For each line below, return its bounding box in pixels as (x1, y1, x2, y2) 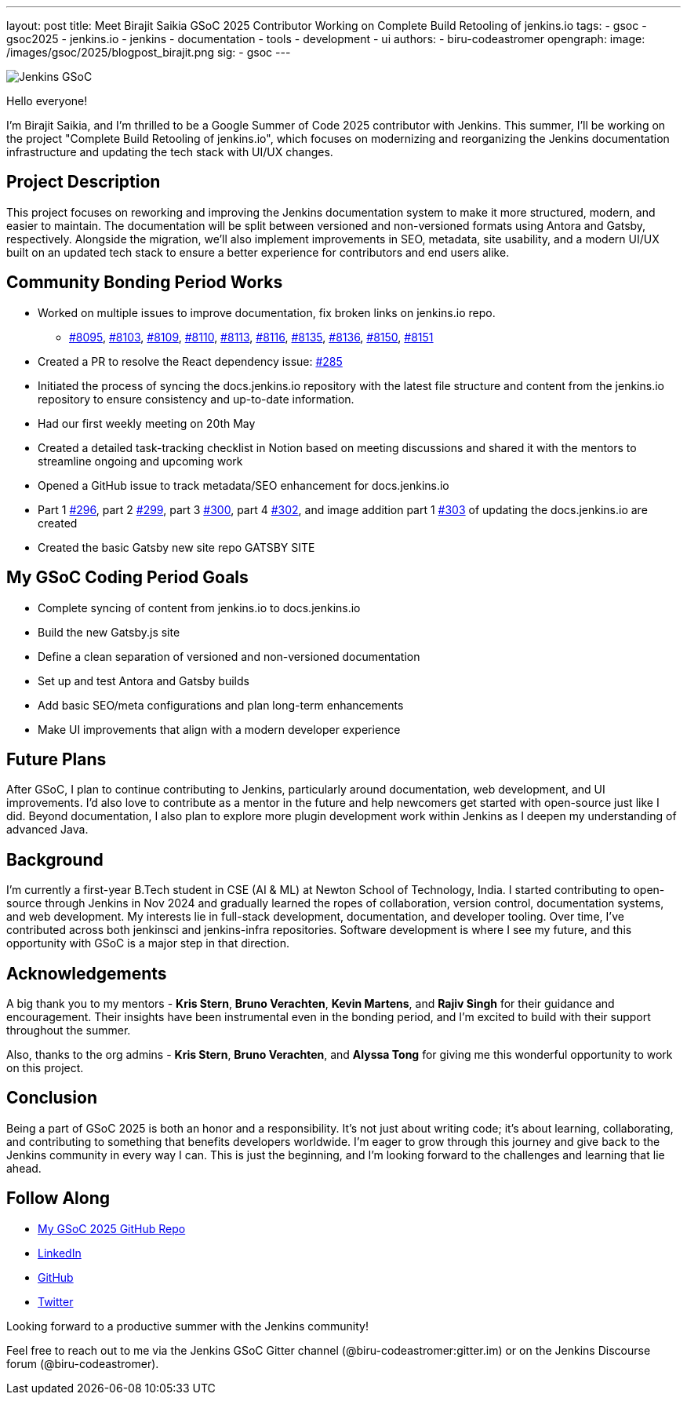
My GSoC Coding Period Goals (6, 567, 249, 588)
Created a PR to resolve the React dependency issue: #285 (38, 354, 343, 368)
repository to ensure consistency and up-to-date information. (38, 392, 354, 406)
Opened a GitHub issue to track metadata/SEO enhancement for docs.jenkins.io (38, 478, 449, 492)
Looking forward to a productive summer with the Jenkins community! (6, 1319, 369, 1333)
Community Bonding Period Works (6, 272, 283, 293)
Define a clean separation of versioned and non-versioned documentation (38, 649, 420, 663)
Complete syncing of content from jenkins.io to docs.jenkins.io (38, 600, 361, 615)
